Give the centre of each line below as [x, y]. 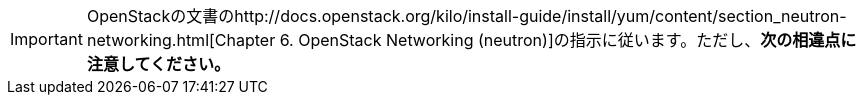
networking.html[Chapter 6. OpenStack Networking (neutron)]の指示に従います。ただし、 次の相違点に [471, 40]
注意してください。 [158, 64]
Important [46, 39]
